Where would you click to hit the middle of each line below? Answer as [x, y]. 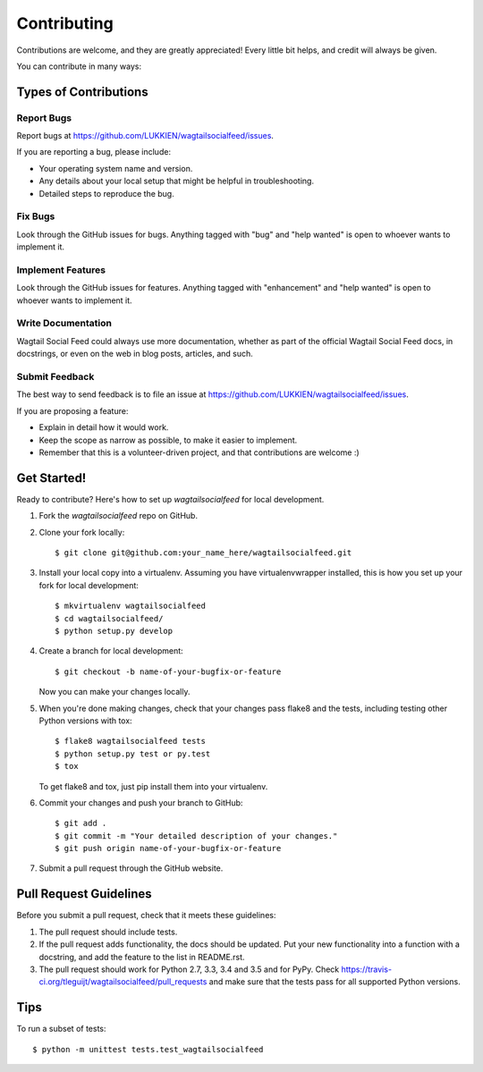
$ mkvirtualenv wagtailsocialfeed [130, 606]
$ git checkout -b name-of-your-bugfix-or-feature [168, 671]
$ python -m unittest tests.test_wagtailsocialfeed [148, 1049]
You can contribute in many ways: [79, 66]
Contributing [65, 23]
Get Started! [51, 478]
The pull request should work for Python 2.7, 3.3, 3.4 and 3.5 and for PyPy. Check [189, 969]
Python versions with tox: [86, 721]
